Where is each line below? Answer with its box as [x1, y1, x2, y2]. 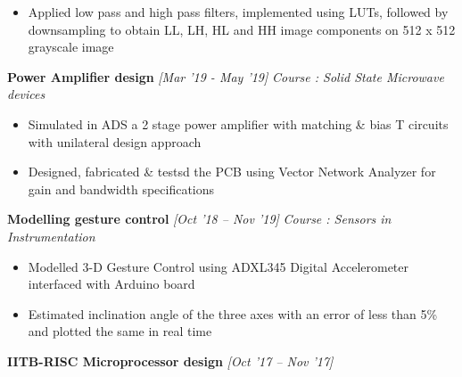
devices [7, 85, 45, 103]
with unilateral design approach [28, 132, 202, 151]
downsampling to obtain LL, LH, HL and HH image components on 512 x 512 [28, 20, 456, 38]
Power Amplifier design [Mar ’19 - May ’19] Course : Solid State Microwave [7, 67, 444, 86]
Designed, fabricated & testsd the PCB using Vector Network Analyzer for [28, 162, 436, 181]
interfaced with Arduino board [28, 275, 195, 293]
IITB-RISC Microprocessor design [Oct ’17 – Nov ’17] [7, 351, 334, 370]
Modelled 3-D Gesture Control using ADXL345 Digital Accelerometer [28, 257, 409, 275]
